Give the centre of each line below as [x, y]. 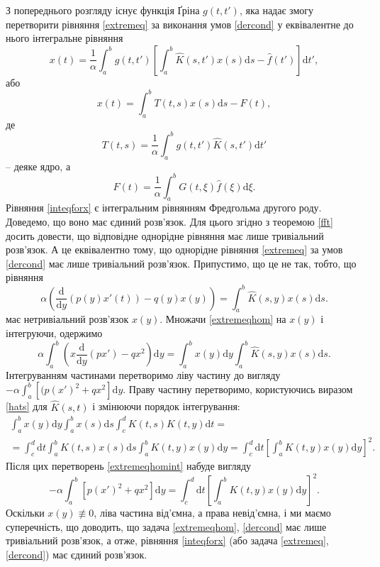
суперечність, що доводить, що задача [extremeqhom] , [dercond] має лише [166, 526]
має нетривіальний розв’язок [67, 319]
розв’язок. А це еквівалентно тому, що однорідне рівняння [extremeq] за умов [174, 249]
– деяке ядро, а [38, 166]
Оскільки [25, 513]
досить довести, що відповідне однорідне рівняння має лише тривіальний [165, 235]
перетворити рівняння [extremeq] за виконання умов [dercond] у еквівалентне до [180, 24]
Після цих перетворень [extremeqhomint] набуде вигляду [129, 466]
